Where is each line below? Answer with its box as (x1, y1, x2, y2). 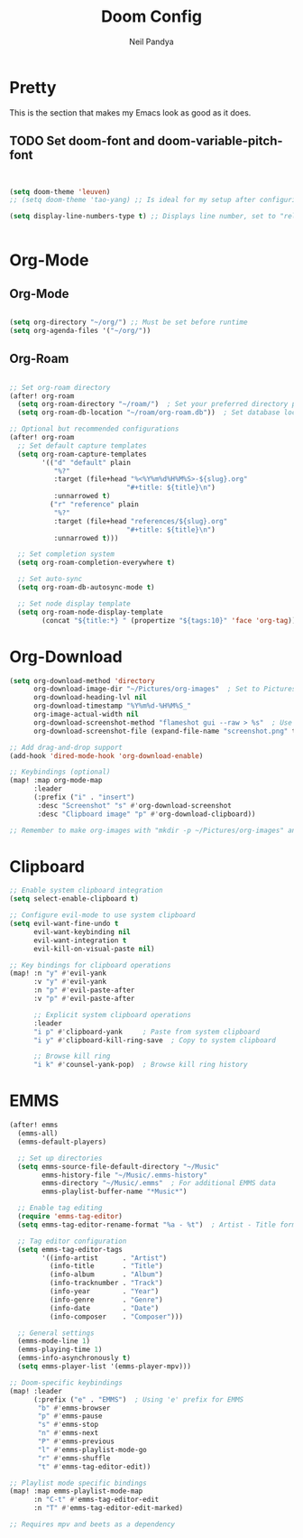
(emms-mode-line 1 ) (17, 1337, 91, 1346)
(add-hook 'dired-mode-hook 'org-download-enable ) (9, 751, 204, 760)
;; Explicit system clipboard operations (32, 1010, 192, 1019)
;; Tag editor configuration (17, 1237, 127, 1246)
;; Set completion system (17, 550, 115, 559)
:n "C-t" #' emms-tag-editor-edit (32, 1496, 160, 1505)
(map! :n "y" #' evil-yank (9, 968, 106, 978)
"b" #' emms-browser (37, 1404, 111, 1413)
